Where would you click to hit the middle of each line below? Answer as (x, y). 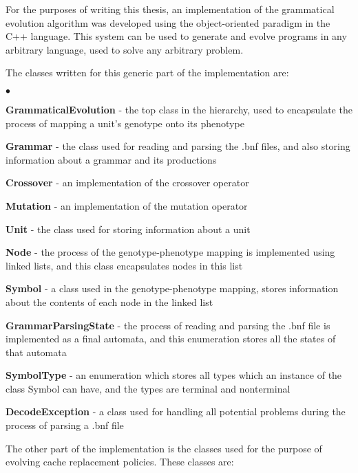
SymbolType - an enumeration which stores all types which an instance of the (174, 375)
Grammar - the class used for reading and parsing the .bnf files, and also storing (178, 146)
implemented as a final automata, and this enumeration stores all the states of (171, 339)
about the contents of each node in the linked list (109, 301)
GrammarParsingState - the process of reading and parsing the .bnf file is (168, 325)
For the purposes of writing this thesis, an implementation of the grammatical (170, 9)
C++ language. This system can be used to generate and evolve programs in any (176, 36)
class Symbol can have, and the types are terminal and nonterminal (148, 388)
